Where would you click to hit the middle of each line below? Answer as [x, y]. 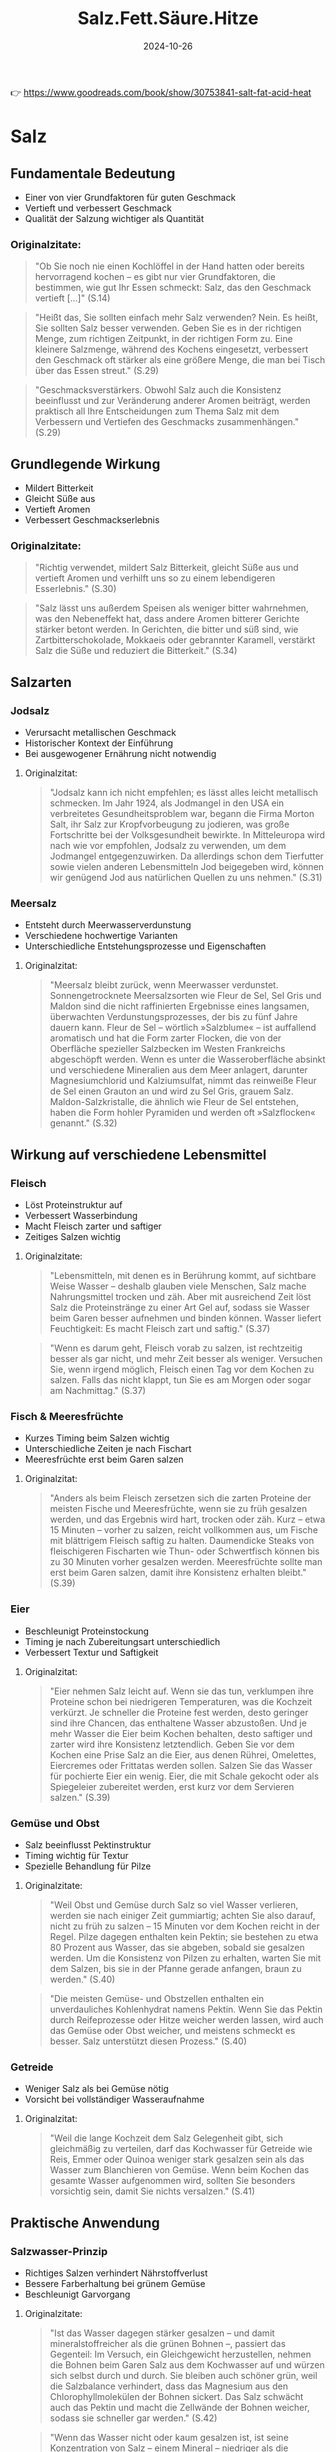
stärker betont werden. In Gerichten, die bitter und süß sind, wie [166, 629]
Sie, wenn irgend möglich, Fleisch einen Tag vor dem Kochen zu [182, 1369]
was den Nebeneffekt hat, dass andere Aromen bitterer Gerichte [167, 619]
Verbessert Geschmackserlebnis [92, 520]
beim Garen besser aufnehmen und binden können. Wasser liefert [185, 1318]
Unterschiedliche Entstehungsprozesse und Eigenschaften [145, 946]
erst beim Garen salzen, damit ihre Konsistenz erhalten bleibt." [178, 1573]
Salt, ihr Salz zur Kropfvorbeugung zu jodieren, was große [169, 824]
